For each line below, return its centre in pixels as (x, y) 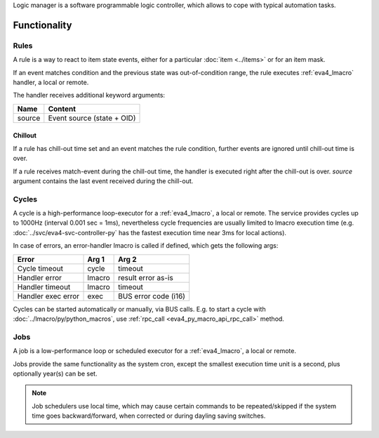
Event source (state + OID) (92, 118)
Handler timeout (44, 286)
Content (62, 109)
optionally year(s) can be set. (55, 373)
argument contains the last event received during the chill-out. (103, 181)
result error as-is (146, 277)
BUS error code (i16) (152, 296)
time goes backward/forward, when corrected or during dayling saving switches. (149, 416)
